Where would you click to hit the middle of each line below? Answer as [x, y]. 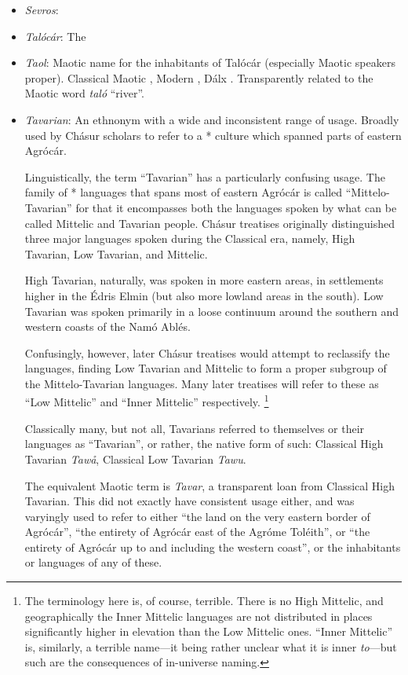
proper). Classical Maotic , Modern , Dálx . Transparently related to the [199, 77]
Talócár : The [55, 36]
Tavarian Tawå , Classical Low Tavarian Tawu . [135, 459]
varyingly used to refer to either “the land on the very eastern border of [197, 516]
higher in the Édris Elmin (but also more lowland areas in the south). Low [204, 295]
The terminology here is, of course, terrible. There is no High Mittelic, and [204, 601]
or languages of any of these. [93, 562]
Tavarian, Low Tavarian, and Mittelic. [116, 253]
